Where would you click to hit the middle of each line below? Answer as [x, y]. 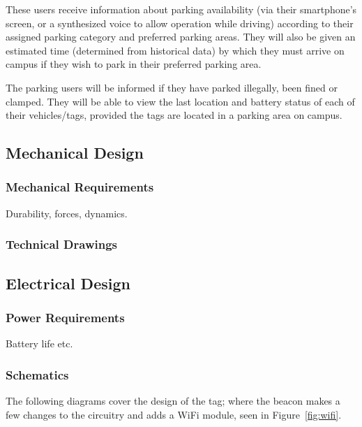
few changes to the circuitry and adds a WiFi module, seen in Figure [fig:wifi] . [174, 414]
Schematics [37, 374]
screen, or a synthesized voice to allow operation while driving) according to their [180, 23]
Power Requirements [65, 317]
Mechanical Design [75, 153]
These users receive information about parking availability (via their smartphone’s [181, 9]
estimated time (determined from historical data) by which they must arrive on [175, 50]
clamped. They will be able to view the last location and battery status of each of [180, 101]
